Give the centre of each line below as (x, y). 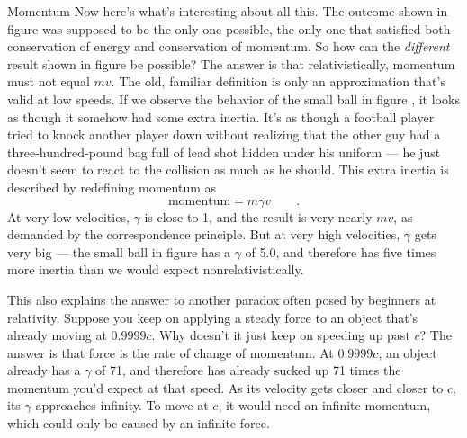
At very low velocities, (68, 216)
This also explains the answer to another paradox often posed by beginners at (222, 299)
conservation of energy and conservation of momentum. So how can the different (229, 46)
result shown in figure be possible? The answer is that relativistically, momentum (231, 63)
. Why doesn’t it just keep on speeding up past (281, 335)
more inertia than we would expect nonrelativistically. (156, 269)
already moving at (57, 335)
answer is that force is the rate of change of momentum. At (171, 352)
